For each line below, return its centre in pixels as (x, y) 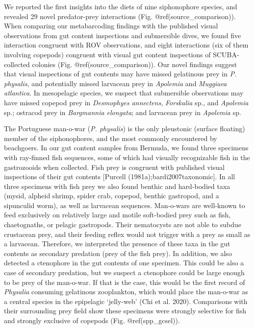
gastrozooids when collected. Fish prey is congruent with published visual (114, 167)
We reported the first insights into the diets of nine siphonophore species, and (121, 6)
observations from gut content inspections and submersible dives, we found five (123, 35)
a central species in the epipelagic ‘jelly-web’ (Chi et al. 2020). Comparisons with (126, 301)
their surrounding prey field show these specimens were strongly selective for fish (125, 311)
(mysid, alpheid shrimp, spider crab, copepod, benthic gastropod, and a (112, 196)
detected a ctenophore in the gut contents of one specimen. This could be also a (124, 263)
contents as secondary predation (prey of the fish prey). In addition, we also (118, 253)
